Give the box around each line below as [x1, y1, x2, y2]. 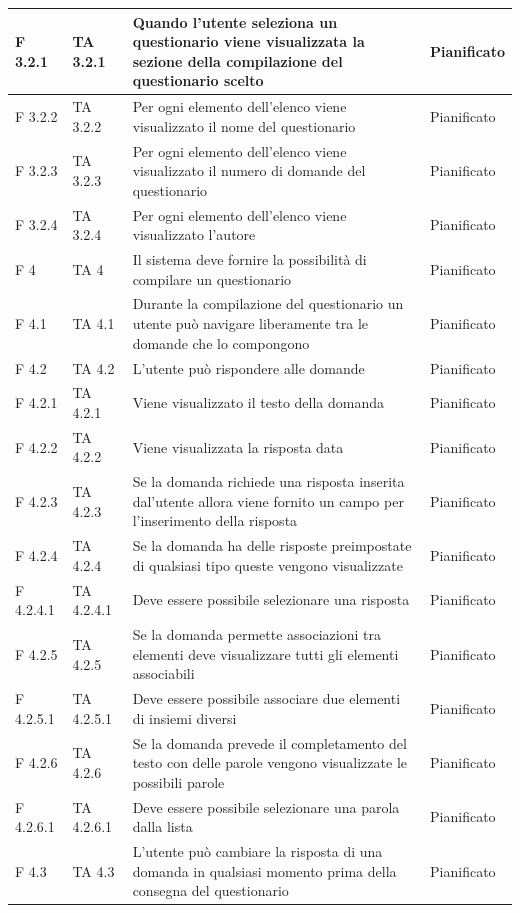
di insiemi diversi [132, 707, 237, 728]
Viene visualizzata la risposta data [132, 436, 344, 457]
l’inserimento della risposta [132, 510, 298, 531]
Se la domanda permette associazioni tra [132, 624, 381, 645]
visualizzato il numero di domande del [132, 160, 366, 181]
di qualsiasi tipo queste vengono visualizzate [132, 554, 403, 575]
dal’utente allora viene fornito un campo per [132, 490, 404, 511]
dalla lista [132, 816, 193, 837]
